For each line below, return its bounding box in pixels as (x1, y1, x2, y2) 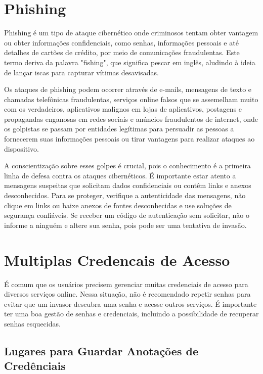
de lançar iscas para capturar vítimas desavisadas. (4, 67, 159, 77)
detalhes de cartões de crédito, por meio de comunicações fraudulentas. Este (4, 47, 240, 58)
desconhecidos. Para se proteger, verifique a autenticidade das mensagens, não (4, 190, 246, 201)
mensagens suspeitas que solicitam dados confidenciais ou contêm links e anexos (4, 180, 251, 191)
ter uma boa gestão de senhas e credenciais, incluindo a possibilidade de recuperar (4, 308, 259, 319)
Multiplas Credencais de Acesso (4, 249, 230, 270)
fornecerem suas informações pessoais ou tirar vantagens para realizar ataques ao (4, 133, 255, 144)
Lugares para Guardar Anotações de (4, 343, 198, 358)
